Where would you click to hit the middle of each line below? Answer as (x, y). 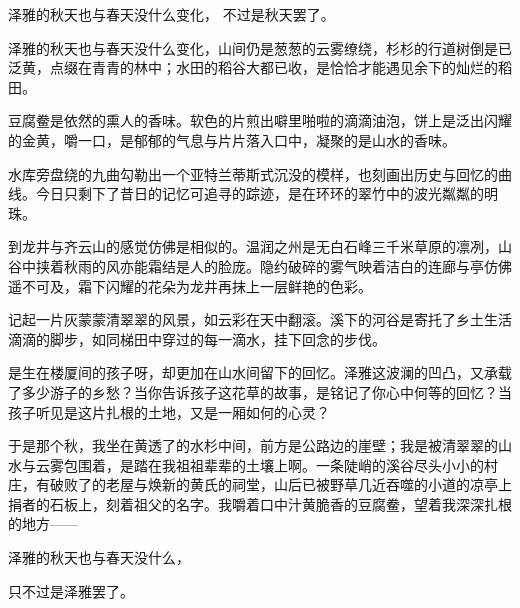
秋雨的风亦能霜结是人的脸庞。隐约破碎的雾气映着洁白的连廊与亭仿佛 (287, 265)
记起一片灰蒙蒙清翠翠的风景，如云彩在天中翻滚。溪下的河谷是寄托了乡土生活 (260, 319)
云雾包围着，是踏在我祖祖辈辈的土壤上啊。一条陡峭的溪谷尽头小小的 (259, 464)
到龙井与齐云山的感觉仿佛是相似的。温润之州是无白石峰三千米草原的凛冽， (253, 246)
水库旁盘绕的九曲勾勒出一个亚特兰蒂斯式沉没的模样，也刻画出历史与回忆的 (253, 173)
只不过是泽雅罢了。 (71, 590)
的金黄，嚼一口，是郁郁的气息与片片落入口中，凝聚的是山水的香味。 (232, 139)
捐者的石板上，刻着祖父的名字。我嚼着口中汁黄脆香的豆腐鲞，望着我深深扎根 (260, 503)
